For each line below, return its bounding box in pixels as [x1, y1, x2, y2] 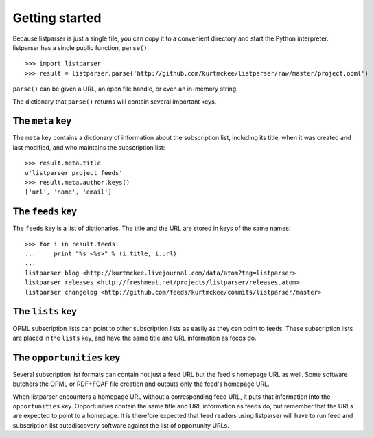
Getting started [12, 10, 102, 25]
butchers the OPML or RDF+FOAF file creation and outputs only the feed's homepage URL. [12, 380, 270, 388]
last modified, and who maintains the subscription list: [12, 143, 165, 151]
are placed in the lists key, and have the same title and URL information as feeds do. [12, 334, 257, 342]
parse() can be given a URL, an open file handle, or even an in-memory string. [12, 84, 238, 93]
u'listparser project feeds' [25, 169, 123, 176]
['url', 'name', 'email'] [25, 188, 113, 196]
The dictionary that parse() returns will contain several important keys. [12, 97, 217, 106]
